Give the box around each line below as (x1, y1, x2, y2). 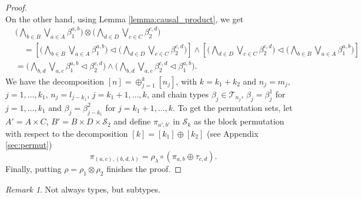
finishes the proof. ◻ (106, 162, 182, 174)
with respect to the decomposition (5, 127, 128, 139)
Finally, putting (5, 162, 62, 174)
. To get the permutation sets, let (173, 101, 293, 113)
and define (113, 115, 151, 127)
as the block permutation (193, 115, 284, 127)
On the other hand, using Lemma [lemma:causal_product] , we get (5, 12, 244, 25)
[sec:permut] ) (5, 139, 52, 151)
